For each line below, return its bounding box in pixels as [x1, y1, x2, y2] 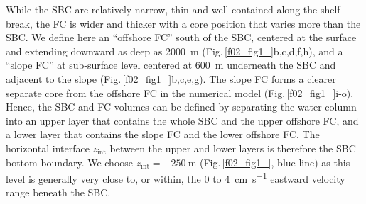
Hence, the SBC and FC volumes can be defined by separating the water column [6, 99, 357, 114]
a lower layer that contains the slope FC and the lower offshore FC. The [6, 127, 320, 142]
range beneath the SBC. [6, 185, 111, 200]
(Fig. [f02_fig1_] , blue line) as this [199, 154, 350, 169]
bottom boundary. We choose [6, 154, 134, 169]
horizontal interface [6, 140, 90, 155]
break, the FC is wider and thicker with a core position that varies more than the [6, 16, 361, 30]
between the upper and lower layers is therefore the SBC [109, 140, 356, 155]
